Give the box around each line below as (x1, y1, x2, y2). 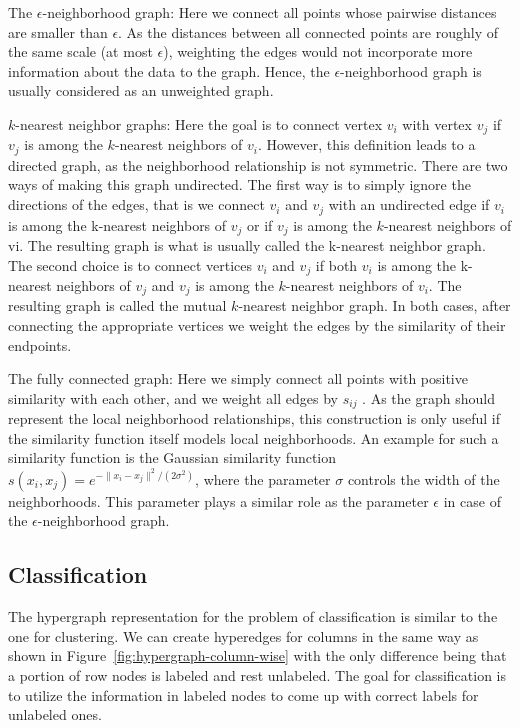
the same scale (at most (8, 41, 153, 62)
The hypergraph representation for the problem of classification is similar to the (8, 606, 498, 627)
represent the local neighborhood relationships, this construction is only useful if (8, 408, 500, 429)
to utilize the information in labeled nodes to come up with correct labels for (8, 684, 479, 705)
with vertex (402, 113, 472, 134)
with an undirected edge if (328, 194, 490, 215)
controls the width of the (347, 468, 500, 489)
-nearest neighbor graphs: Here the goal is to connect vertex (15, 113, 383, 134)
